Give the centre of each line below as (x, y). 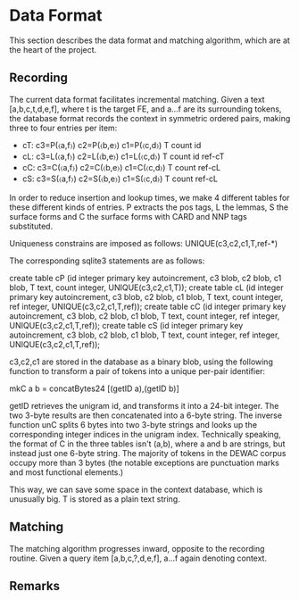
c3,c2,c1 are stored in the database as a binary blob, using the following (141, 362)
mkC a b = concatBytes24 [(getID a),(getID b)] (95, 388)
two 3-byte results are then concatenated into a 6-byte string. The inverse (146, 415)
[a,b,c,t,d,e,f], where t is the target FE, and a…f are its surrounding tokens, (145, 109)
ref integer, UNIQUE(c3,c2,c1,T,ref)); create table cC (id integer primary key (148, 306)
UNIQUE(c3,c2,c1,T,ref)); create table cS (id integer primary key (126, 325)
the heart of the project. (53, 49)
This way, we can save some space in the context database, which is (136, 489)
